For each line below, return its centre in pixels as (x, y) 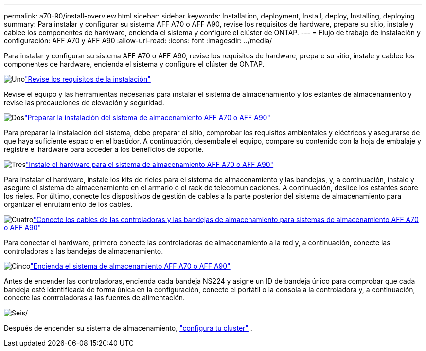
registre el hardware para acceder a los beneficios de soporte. (104, 149)
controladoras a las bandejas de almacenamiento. (84, 251)
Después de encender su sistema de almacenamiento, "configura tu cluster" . (128, 328)
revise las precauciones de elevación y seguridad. (84, 102)
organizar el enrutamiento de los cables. (68, 204)
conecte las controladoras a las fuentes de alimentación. (95, 298)
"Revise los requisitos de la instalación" (88, 79)
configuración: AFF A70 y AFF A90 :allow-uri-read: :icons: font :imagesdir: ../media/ (138, 41)
